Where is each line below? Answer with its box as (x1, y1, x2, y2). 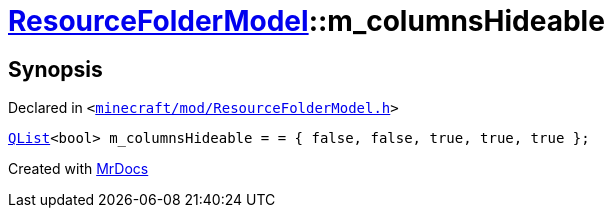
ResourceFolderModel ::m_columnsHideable (8, 4, 605, 38)
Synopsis (8, 56, 103, 82)
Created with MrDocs (8, 160, 149, 178)
